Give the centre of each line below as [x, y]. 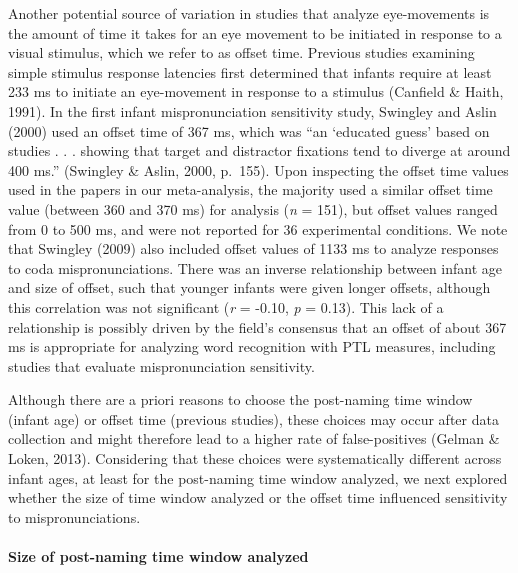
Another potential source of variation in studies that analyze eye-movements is [249, 13]
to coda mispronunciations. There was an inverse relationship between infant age [255, 267]
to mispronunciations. [74, 516]
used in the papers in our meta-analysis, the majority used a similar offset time [250, 189]
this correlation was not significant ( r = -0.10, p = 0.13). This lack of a [226, 306]
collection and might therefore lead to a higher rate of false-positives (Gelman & [254, 438]
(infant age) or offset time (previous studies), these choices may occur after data [253, 418]
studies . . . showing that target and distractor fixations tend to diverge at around [259, 150]
